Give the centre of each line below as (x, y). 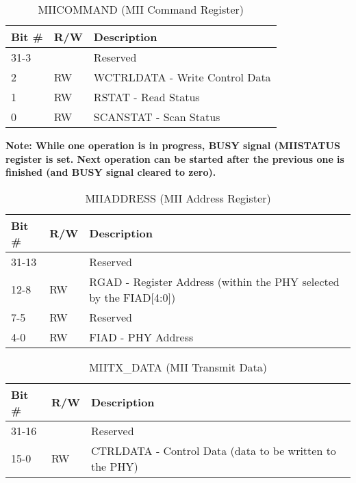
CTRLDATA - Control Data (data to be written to (214, 450)
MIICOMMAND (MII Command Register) (141, 9)
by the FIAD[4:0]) (132, 297)
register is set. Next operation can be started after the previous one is (175, 158)
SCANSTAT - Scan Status (157, 117)
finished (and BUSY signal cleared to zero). (111, 172)
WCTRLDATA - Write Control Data (182, 77)
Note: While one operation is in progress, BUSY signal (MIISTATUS (173, 145)
